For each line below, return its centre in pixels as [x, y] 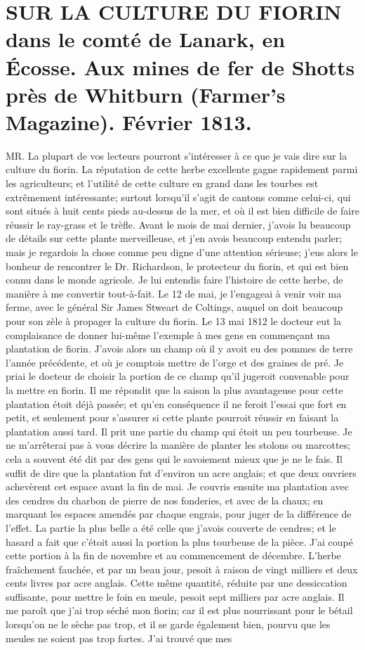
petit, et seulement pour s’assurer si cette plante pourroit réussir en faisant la [172, 418]
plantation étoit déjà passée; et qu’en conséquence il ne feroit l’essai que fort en [176, 403]
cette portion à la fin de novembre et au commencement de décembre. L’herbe [173, 555]
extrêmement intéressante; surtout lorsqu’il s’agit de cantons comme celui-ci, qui [178, 197]
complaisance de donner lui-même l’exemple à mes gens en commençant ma [168, 334]
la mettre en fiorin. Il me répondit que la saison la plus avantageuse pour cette [174, 389]
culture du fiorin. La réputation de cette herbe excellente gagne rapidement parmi [182, 169]
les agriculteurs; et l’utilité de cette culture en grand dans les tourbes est [162, 183]
